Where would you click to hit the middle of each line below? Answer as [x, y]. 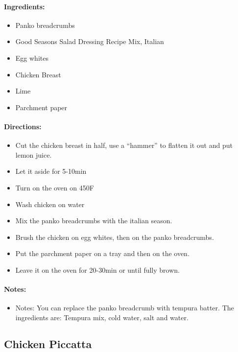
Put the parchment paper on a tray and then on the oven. [102, 253]
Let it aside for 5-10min [51, 171]
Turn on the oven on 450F [55, 187]
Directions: [23, 126]
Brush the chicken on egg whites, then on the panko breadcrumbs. [115, 237]
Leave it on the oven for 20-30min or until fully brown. [97, 270]
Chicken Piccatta [48, 343]
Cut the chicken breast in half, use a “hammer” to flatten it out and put [124, 145]
